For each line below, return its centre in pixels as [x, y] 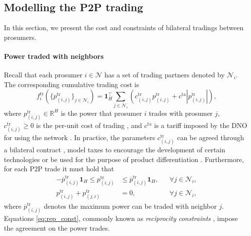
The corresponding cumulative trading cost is [72, 84]
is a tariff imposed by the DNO [201, 125]
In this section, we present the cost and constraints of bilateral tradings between [124, 27]
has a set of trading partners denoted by [164, 75]
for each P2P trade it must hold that [59, 169]
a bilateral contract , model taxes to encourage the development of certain [115, 150]
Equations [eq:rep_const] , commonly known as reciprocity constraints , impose [121, 218]
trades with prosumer [181, 113]
